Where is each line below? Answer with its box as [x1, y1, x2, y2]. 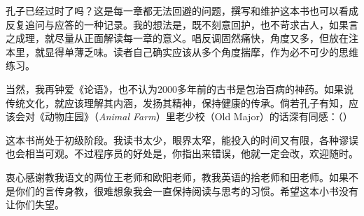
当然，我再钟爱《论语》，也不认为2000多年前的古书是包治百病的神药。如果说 [6, 81, 353, 96]
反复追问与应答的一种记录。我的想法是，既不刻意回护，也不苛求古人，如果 [6, 17, 349, 31]
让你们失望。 [6, 197, 64, 212]
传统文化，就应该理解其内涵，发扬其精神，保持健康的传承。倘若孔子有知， [6, 95, 349, 110]
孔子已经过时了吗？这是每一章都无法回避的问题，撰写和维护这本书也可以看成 [6, 3, 358, 17]
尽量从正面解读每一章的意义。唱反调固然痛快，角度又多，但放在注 [54, 31, 358, 45]
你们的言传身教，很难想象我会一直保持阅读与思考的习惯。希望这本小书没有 [15, 183, 358, 198]
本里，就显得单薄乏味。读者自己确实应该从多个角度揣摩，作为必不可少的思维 [6, 44, 358, 59]
